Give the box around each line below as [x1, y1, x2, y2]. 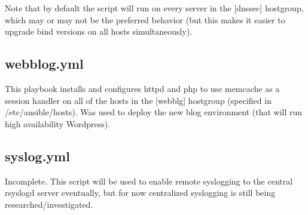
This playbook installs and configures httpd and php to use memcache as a [5, 82, 280, 94]
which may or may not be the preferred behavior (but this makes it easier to [5, 13, 285, 26]
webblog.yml [5, 54, 84, 73]
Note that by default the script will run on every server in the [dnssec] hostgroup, [5, 2, 304, 14]
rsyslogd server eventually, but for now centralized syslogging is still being [5, 186, 276, 199]
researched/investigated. [5, 198, 93, 210]
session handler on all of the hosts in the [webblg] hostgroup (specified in [5, 94, 272, 106]
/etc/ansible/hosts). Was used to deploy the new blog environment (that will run [5, 106, 303, 118]
